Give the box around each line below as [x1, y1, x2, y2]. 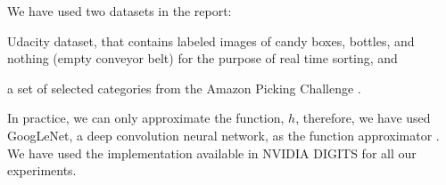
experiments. [7, 161, 77, 180]
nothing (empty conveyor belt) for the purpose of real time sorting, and [7, 49, 398, 68]
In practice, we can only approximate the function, [7, 109, 285, 127]
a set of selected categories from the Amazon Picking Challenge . [7, 78, 361, 97]
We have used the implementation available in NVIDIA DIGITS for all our [7, 143, 417, 162]
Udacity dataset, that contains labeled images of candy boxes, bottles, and [7, 31, 415, 50]
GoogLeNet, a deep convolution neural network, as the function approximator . [7, 125, 440, 144]
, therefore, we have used [295, 109, 431, 127]
